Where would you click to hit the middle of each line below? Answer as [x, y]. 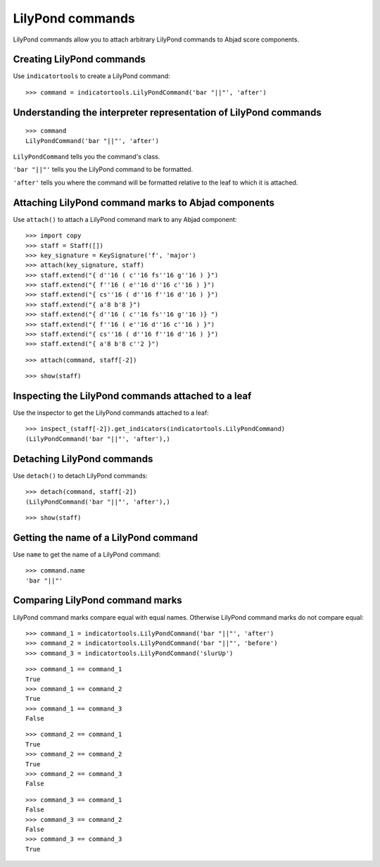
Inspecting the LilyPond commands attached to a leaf [132, 396]
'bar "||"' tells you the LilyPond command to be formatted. [103, 170]
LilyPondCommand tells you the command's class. [87, 157]
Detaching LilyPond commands [83, 459]
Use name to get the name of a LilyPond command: [87, 554]
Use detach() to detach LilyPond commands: [80, 475]
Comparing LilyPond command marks [97, 600]
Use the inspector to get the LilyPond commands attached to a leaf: [111, 413]
